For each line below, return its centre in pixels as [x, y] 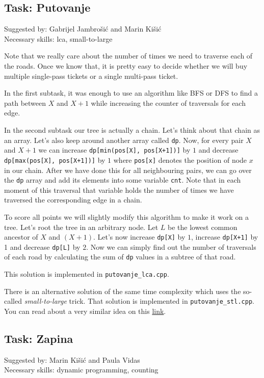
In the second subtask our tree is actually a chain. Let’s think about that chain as [132, 129]
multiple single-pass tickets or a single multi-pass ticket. [91, 76]
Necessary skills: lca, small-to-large [58, 38]
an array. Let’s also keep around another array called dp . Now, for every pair [124, 140]
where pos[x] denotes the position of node [180, 159]
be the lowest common [202, 227]
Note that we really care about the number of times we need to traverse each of [128, 56]
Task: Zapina [39, 338]
